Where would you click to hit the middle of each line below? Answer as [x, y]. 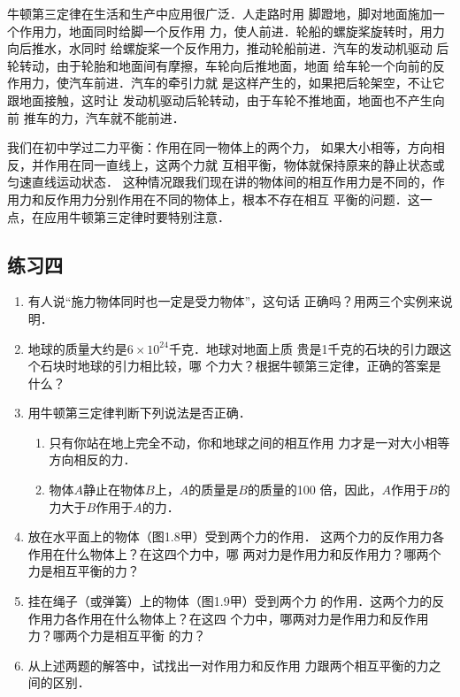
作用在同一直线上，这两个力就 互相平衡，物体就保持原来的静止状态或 [244, 164]
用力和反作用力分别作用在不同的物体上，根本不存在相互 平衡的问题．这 [214, 199]
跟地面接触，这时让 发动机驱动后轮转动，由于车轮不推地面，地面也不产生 [220, 100]
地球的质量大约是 [77, 348]
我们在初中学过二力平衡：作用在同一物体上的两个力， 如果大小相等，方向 [220, 147]
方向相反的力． [92, 460]
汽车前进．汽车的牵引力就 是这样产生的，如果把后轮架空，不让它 [257, 83]
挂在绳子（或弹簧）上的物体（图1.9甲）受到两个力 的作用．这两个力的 [230, 601]
